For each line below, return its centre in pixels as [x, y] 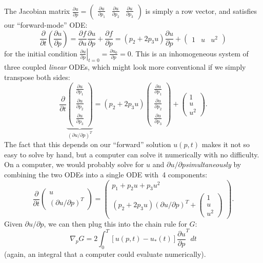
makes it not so [226, 144]
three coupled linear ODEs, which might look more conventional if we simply [125, 67]
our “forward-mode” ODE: [46, 25]
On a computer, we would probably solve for [74, 164]
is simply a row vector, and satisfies [201, 11]
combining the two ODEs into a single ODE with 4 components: [106, 174]
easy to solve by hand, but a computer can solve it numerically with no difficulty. [132, 154]
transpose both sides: [37, 77]
